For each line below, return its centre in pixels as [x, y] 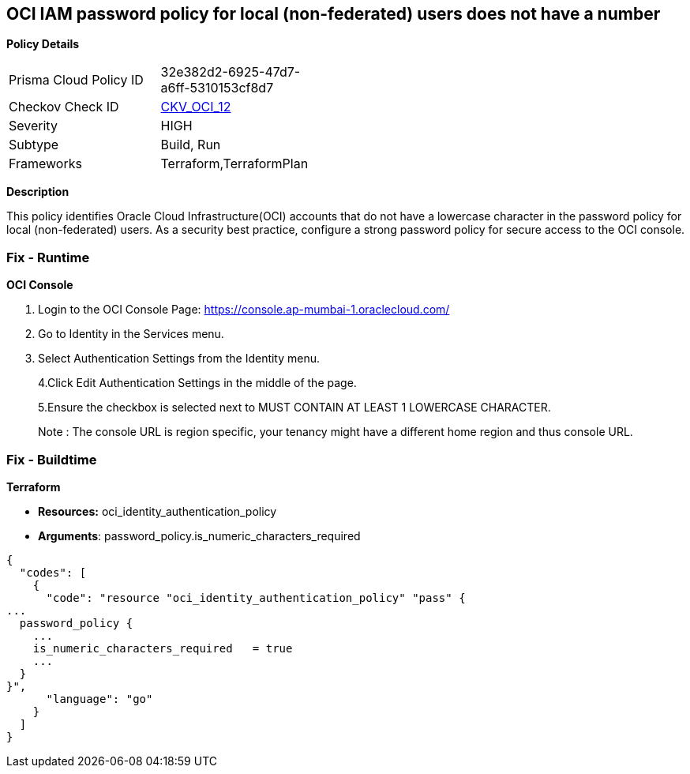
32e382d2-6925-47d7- [231, 72]
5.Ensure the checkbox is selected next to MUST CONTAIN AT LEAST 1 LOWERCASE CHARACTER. [294, 408]
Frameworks [45, 164]
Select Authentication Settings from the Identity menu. [179, 359]
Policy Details [43, 44]
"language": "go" [99, 699]
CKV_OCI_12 [196, 107]
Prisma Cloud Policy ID [76, 80]
